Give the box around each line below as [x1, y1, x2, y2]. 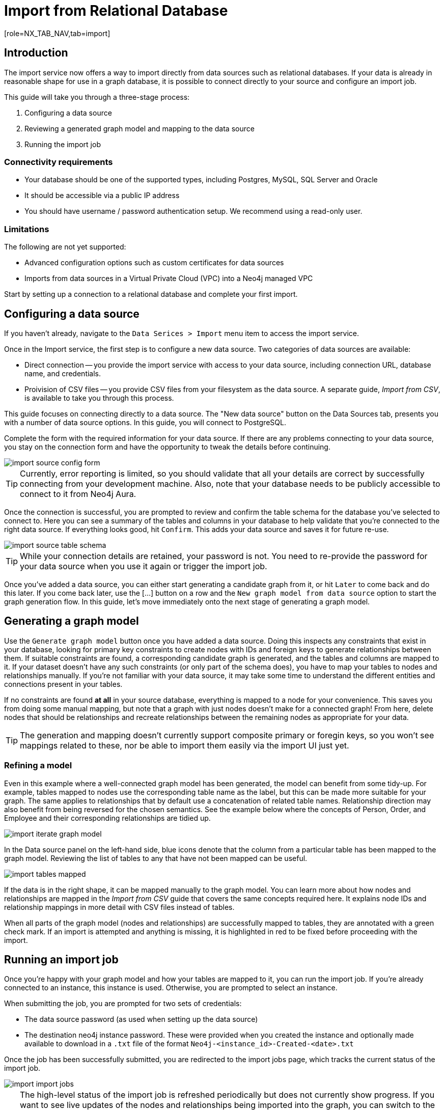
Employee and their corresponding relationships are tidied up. [4, 813, 211, 822]
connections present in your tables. [4, 679, 123, 688]
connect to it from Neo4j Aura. [20, 488, 136, 499]
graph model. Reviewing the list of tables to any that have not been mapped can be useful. [4, 853, 308, 863]
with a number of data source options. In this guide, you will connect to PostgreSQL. [4, 418, 286, 427]
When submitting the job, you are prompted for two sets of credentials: [4, 999, 242, 1008]
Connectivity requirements [4, 156, 113, 167]
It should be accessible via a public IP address [24, 191, 180, 200]
